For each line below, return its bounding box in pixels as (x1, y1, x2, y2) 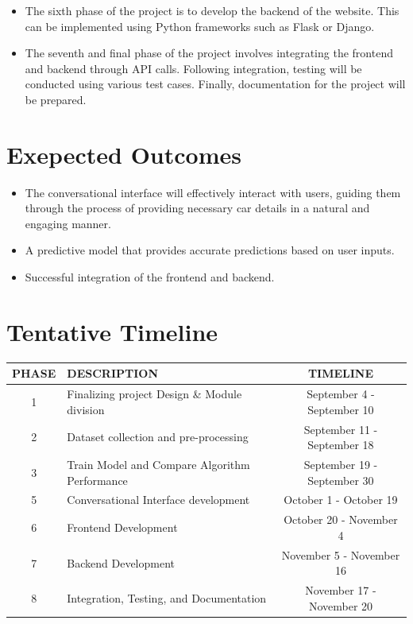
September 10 (307, 401, 374, 417)
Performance (67, 471, 128, 488)
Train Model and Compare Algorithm (67, 456, 250, 472)
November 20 (308, 597, 373, 614)
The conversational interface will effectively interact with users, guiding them (25, 184, 401, 200)
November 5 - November (281, 546, 400, 563)
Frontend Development (67, 519, 178, 536)
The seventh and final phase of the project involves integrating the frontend (25, 45, 393, 61)
